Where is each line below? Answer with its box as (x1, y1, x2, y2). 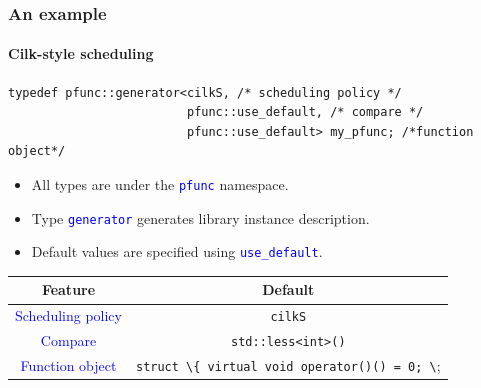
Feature (41, 279, 96, 300)
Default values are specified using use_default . (31, 241, 323, 262)
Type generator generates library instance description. (31, 207, 370, 228)
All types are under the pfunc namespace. (31, 174, 289, 195)
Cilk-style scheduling (8, 43, 154, 64)
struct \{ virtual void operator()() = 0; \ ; (135, 355, 441, 376)
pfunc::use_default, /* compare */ (186, 105, 424, 120)
